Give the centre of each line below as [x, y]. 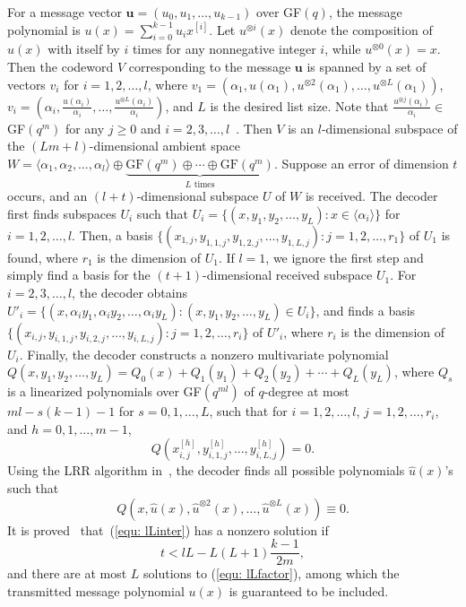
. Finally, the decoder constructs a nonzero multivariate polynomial [204, 354]
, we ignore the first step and [345, 257]
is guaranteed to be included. [309, 590]
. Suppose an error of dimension [361, 163]
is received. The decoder [371, 196]
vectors [26, 84]
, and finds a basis [366, 310]
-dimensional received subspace [288, 275]
